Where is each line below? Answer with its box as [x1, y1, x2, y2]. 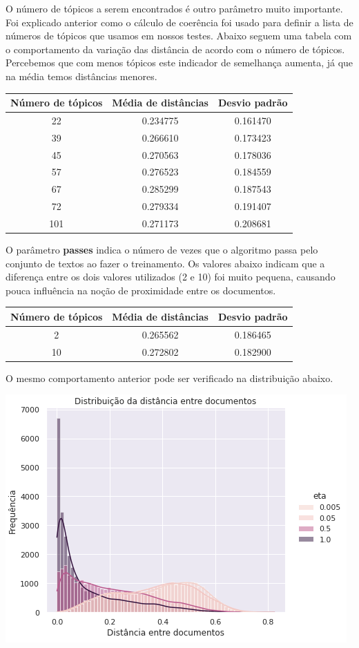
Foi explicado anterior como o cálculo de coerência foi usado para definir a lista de [6, 15, 353, 29]
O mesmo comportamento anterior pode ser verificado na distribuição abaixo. [6, 370, 333, 385]
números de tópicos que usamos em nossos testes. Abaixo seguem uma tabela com [6, 28, 352, 43]
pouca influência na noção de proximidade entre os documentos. [6, 283, 276, 297]
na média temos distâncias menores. [6, 68, 157, 83]
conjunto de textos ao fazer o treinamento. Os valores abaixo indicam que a [6, 256, 325, 270]
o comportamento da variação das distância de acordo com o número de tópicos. [6, 41, 345, 56]
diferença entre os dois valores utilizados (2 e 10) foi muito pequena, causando [6, 269, 336, 284]
